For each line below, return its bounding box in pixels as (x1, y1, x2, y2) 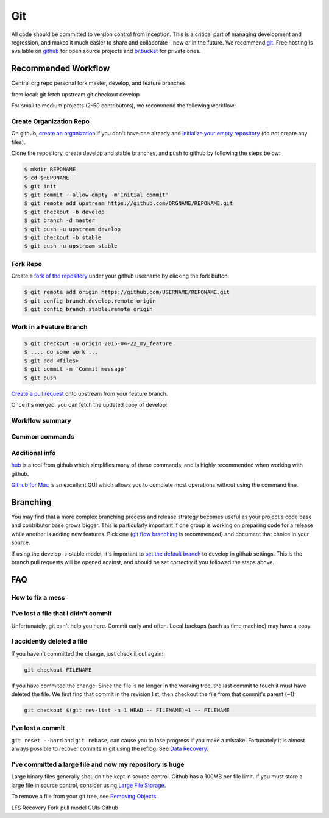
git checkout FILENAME (24, 666, 92, 673)
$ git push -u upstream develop (24, 226, 121, 232)
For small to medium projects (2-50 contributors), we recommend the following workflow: (11, 102, 236, 109)
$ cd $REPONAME (24, 174, 69, 181)
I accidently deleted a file (11, 637, 88, 646)
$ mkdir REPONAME (24, 165, 76, 173)
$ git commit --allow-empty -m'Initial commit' (24, 192, 169, 198)
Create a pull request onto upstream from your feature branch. (11, 390, 168, 397)
